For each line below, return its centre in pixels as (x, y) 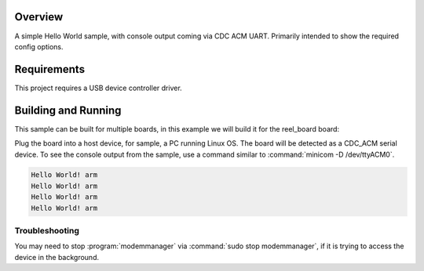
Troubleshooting (47, 231)
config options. (39, 46)
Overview (39, 17)
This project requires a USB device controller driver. (98, 88)
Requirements (50, 69)
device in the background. (57, 257)
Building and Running (68, 110)
